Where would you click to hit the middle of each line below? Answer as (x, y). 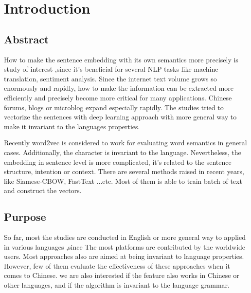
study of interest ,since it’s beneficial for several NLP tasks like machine (111, 69)
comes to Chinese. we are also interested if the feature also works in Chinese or (122, 275)
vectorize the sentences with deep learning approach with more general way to (120, 117)
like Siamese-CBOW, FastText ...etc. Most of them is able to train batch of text (123, 181)
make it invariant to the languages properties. (72, 126)
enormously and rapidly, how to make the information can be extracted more (119, 88)
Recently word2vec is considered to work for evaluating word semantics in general (125, 143)
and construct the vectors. (43, 190)
